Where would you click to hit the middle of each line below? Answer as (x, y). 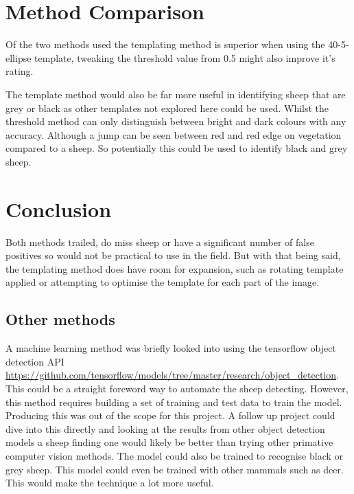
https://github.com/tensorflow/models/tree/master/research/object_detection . (172, 375)
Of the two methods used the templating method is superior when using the (165, 44)
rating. (20, 71)
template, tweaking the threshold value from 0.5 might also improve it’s (185, 57)
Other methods (60, 319)
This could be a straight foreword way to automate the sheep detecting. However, (177, 388)
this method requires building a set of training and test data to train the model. (174, 402)
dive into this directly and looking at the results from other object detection (165, 428)
